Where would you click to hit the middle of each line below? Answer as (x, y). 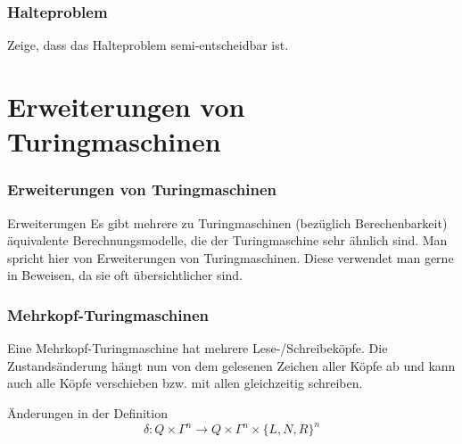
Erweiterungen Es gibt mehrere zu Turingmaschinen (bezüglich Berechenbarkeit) (227, 222)
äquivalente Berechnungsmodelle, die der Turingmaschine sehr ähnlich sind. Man (227, 240)
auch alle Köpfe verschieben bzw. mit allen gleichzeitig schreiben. (185, 383)
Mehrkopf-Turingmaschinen (108, 314)
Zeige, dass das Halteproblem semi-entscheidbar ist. (148, 45)
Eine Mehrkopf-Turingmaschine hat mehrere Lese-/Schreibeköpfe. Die (198, 348)
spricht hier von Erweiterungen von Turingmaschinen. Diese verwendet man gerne (231, 257)
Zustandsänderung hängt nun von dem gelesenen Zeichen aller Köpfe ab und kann (231, 365)
